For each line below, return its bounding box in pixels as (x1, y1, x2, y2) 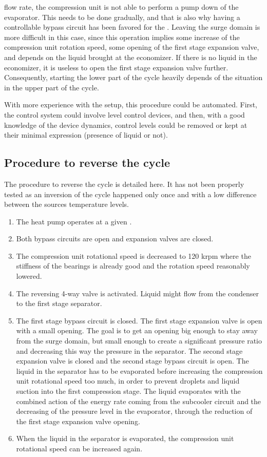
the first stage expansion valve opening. (16, 415, 140, 426)
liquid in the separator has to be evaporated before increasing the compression (16, 365, 263, 376)
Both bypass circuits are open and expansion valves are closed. (16, 233, 214, 244)
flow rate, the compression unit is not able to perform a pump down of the (4, 2, 239, 12)
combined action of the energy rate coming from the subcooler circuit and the (16, 395, 261, 406)
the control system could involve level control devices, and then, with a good (4, 109, 245, 120)
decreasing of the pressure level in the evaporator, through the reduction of (16, 406, 253, 416)
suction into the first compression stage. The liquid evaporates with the (16, 386, 241, 396)
